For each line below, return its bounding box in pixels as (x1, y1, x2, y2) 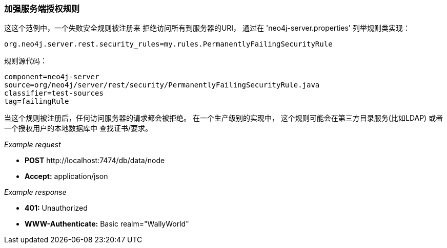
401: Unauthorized (25, 204, 88, 213)
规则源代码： (4, 56, 47, 65)
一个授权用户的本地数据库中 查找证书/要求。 (4, 124, 152, 133)
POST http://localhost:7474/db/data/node (25, 156, 165, 165)
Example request (4, 140, 61, 149)
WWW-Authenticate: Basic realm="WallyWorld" (25, 219, 189, 229)
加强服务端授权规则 (4, 4, 80, 14)
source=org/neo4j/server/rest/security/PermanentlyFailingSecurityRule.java (4, 81, 320, 89)
